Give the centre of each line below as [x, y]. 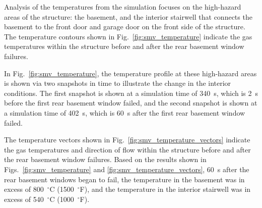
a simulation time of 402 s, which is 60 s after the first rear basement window [125, 112]
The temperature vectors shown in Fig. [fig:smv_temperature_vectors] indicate [127, 140]
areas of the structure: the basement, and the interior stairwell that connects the [128, 16]
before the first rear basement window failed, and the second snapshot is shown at [131, 103]
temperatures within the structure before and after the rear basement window [124, 46]
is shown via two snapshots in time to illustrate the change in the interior [118, 83]
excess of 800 [24, 189]
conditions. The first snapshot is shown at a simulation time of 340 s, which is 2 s [131, 93]
